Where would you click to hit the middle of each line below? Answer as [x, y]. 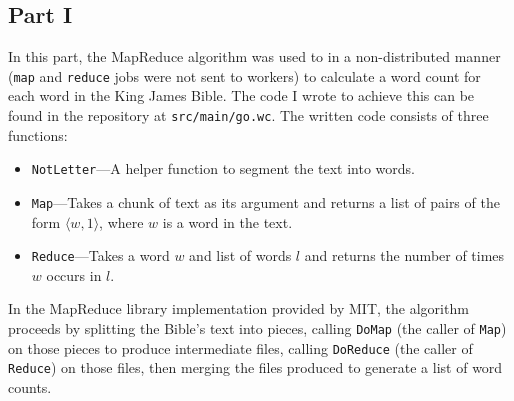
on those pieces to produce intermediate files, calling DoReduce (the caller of [240, 347]
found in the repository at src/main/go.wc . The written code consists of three [248, 115]
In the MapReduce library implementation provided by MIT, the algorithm [238, 308]
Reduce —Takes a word [100, 255]
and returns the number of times [404, 255]
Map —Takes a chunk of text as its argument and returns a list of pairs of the [265, 201]
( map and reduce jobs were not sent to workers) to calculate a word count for [244, 75]
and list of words [240, 255]
